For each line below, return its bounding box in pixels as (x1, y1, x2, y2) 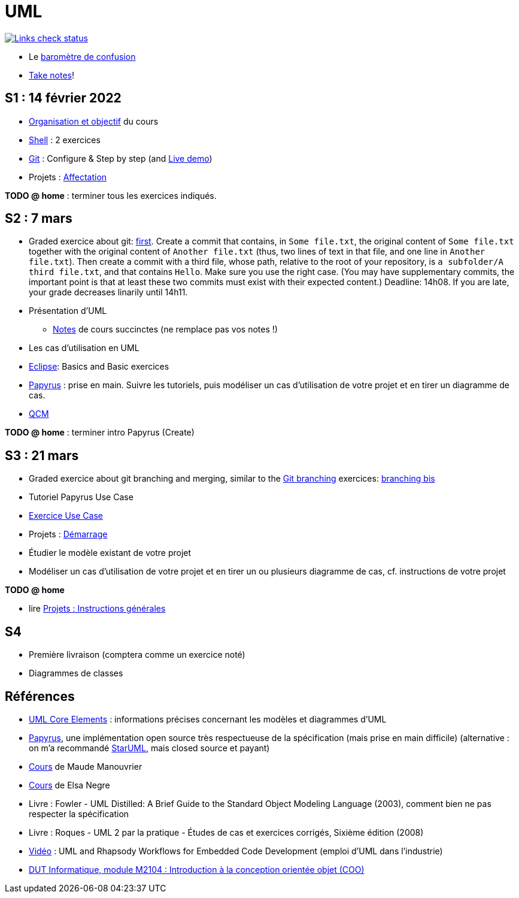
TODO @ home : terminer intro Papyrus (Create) (5, 427, 195, 438)
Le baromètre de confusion (29, 51, 136, 62)
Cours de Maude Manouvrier (29, 761, 142, 772)
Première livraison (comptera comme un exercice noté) (29, 649, 245, 660)
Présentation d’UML (29, 306, 107, 316)
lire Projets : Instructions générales (29, 603, 166, 614)
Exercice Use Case (29, 510, 103, 521)
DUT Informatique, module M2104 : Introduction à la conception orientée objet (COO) (29, 864, 365, 875)
